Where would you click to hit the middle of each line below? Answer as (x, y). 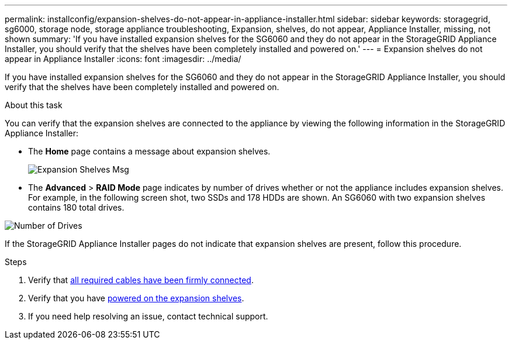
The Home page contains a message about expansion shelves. (149, 151)
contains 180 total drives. (76, 207)
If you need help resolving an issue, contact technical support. (148, 316)
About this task (34, 105)
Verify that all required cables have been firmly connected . (141, 280)
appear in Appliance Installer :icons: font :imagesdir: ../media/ (123, 59)
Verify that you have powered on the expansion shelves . (136, 298)
